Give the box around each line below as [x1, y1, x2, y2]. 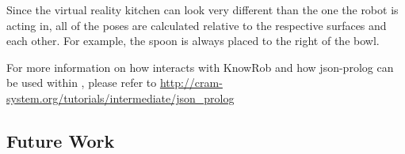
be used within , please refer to [6, 74, 157, 91]
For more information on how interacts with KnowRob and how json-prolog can [6, 58, 394, 75]
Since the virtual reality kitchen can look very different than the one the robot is [6, 2, 399, 17]
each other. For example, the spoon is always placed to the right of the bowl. [6, 32, 380, 49]
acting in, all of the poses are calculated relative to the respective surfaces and [6, 17, 387, 33]
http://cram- [159, 74, 223, 91]
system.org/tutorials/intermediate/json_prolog [6, 89, 235, 106]
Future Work [6, 128, 115, 152]
